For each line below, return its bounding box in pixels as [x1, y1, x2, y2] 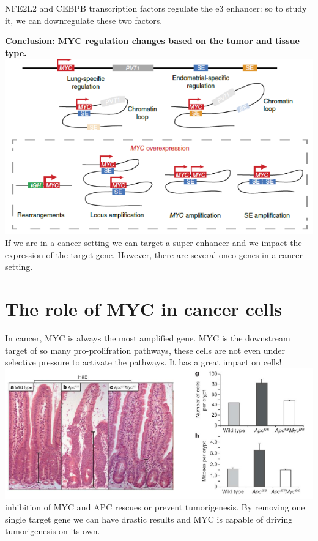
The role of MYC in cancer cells [5, 296, 283, 321]
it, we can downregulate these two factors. [5, 13, 163, 26]
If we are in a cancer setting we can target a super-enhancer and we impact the [5, 236, 302, 249]
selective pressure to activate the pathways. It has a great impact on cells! [5, 356, 282, 368]
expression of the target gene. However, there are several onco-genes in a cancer [5, 248, 303, 261]
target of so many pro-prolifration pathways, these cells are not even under [5, 343, 285, 356]
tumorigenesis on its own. [5, 524, 100, 537]
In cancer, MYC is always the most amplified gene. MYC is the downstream [5, 332, 290, 345]
